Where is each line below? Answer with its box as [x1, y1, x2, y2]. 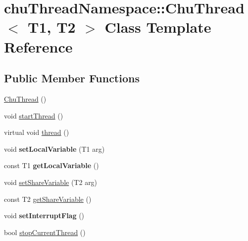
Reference [4, 36, 73, 57]
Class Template [104, 17, 211, 37]
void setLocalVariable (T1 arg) [4, 143, 105, 154]
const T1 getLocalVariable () [4, 160, 99, 171]
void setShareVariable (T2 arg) [4, 177, 98, 187]
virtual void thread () [4, 127, 69, 137]
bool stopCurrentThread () [4, 227, 86, 237]
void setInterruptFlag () [4, 210, 85, 221]
